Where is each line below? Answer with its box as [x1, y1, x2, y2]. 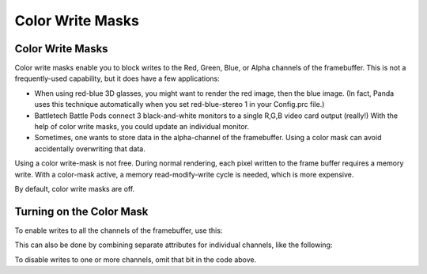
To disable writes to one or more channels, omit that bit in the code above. [14, 254, 257, 264]
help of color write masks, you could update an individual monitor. [34, 122, 249, 131]
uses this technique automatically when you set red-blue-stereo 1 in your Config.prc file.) [34, 100, 325, 109]
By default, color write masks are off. [14, 184, 135, 193]
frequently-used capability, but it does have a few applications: [14, 74, 221, 83]
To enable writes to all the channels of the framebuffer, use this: [14, 226, 223, 235]
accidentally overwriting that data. [34, 143, 145, 154]
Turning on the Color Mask [14, 204, 149, 218]
